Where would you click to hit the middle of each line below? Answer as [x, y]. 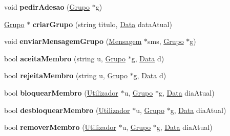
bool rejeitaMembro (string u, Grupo [66, 75]
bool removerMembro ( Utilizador [60, 127]
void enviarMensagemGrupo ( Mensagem [73, 41]
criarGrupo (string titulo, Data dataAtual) [102, 24]
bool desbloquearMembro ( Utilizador [67, 110]
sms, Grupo [165, 41]
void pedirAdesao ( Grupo [47, 7]
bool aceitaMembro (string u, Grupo [65, 58]
